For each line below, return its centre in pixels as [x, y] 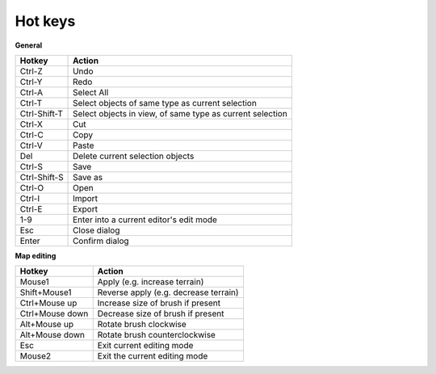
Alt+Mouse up [47, 325]
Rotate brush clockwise [142, 325]
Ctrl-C [31, 135]
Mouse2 [36, 356]
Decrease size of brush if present [161, 313]
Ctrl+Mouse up [48, 303]
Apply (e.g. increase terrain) [151, 282]
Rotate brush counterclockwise [156, 335]
